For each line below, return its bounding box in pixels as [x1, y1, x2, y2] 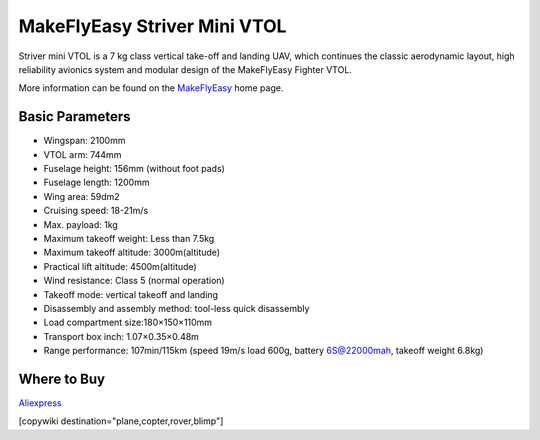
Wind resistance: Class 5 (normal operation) [43, 275, 225, 287]
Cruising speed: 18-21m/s [43, 205, 149, 217]
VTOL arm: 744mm [43, 148, 122, 160]
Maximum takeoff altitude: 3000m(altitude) [43, 246, 220, 259]
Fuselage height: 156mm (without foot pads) [43, 163, 225, 175]
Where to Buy [18, 370, 105, 387]
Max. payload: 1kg [43, 218, 119, 230]
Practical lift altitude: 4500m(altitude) [43, 260, 197, 272]
